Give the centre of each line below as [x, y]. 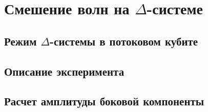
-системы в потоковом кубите [124, 41]
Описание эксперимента [64, 71]
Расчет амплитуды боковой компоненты [104, 101]
